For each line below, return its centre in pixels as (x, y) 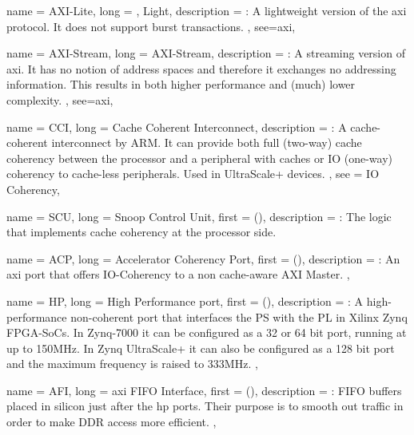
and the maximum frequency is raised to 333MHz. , (132, 364)
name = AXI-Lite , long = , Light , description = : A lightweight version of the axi (207, 10)
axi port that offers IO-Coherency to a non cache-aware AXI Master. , (178, 274)
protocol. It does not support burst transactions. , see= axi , (151, 26)
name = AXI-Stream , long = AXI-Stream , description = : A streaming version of (206, 53)
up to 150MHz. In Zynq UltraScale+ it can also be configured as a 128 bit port (201, 348)
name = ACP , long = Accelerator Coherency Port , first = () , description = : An (203, 258)
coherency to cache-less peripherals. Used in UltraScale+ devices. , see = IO (193, 174)
